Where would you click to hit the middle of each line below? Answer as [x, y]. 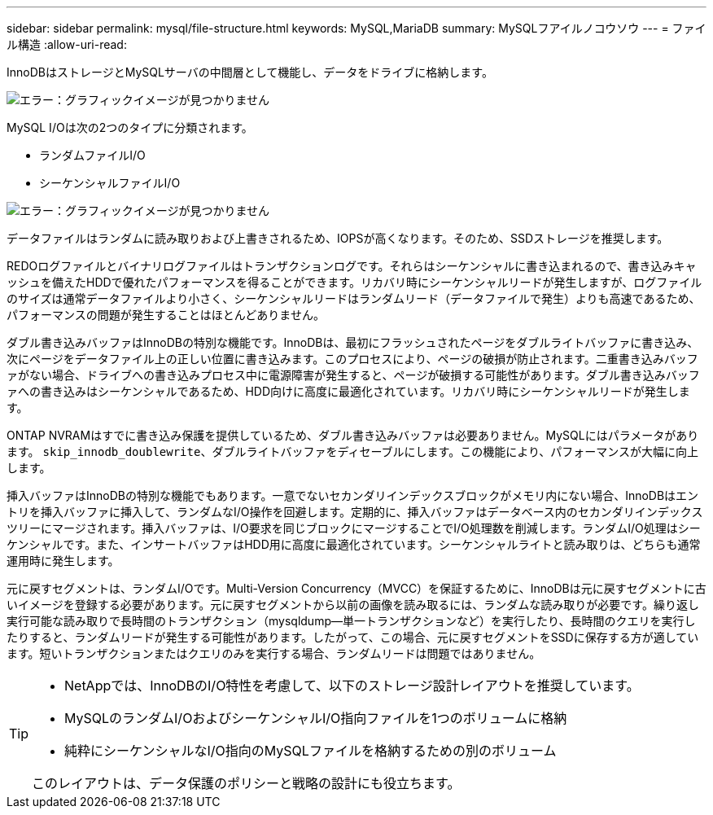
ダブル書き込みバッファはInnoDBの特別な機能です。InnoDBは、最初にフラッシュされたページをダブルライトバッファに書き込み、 [353, 342]
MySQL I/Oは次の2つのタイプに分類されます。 [130, 127]
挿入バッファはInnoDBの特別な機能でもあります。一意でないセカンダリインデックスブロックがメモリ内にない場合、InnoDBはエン [353, 495]
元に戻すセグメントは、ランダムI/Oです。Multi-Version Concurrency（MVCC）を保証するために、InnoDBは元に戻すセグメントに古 [356, 588]
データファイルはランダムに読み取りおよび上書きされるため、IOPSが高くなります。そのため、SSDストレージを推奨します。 [338, 238]
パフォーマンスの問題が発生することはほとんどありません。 [166, 315]
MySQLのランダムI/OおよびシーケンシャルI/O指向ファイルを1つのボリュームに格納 [316, 718]
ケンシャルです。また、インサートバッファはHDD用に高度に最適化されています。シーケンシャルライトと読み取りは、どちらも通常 [354, 544]
